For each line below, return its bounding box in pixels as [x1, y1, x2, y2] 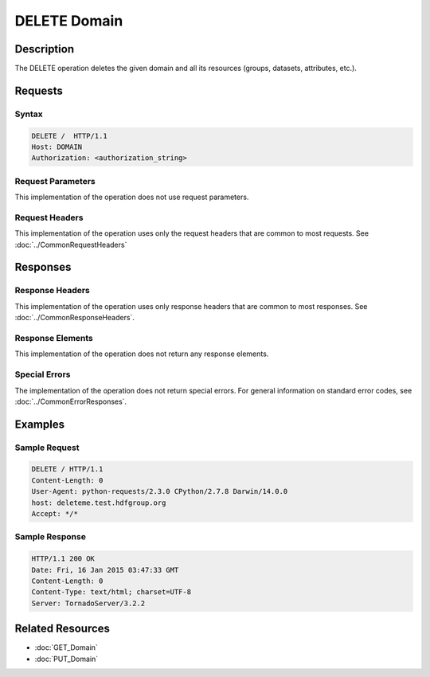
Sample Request [14, 442, 80, 453]
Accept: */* [31, 510, 79, 519]
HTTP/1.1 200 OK [31, 554, 96, 563]
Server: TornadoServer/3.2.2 [31, 598, 146, 608]
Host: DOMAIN [31, 143, 83, 151]
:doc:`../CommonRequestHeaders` [14, 240, 127, 249]
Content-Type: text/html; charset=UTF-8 [31, 588, 191, 597]
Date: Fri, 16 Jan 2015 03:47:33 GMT [31, 565, 179, 574]
